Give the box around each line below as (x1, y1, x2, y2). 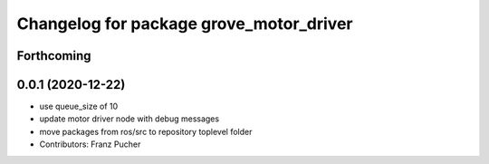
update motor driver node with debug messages (39, 113, 220, 124)
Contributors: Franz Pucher (39, 139, 141, 150)
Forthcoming (16, 48, 91, 63)
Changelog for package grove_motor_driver (16, 14, 353, 34)
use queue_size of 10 (39, 101, 119, 112)
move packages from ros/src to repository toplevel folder (39, 126, 253, 137)
